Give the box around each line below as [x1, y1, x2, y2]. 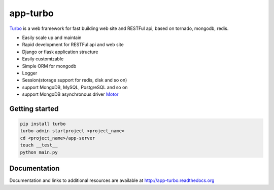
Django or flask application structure [22, 49, 98, 55]
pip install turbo [20, 121, 66, 127]
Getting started [9, 104, 59, 113]
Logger [22, 70, 38, 76]
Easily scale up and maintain [22, 34, 82, 41]
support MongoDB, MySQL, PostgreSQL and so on [22, 84, 128, 90]
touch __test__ [20, 142, 58, 148]
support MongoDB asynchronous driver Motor [22, 91, 119, 97]
